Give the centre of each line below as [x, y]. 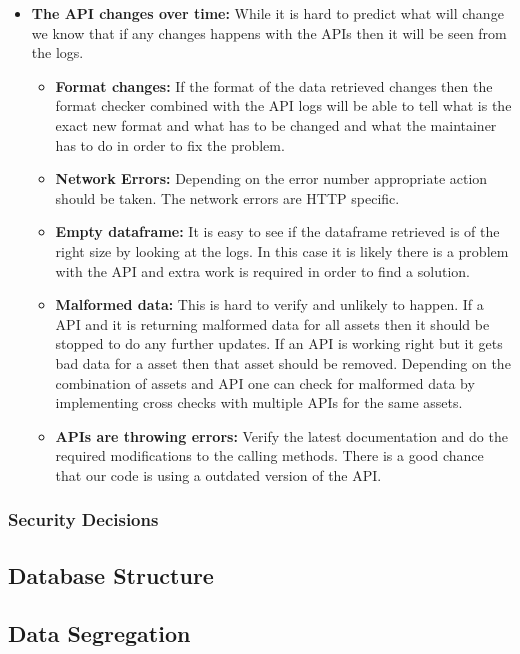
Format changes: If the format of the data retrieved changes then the [274, 85]
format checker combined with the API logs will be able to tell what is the [283, 105]
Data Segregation [99, 633]
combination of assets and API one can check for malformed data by [265, 382]
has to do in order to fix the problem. [170, 144]
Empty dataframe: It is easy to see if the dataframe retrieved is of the [277, 231]
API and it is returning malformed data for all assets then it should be [272, 323]
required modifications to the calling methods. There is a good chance [269, 455]
